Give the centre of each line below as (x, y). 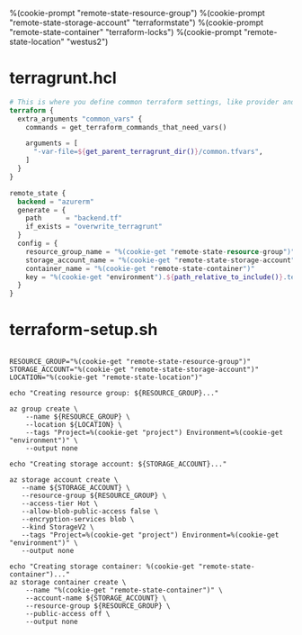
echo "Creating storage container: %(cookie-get (102, 567)
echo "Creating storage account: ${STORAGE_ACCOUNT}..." (118, 464)
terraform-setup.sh (84, 330)
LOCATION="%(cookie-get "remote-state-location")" (106, 377)
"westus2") (87, 41)
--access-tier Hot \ (60, 503)
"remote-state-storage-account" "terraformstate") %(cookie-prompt (136, 23)
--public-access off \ (68, 614)
